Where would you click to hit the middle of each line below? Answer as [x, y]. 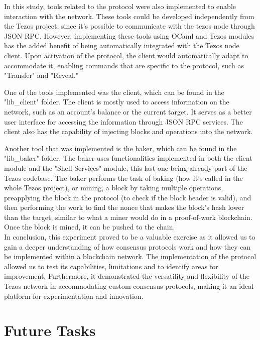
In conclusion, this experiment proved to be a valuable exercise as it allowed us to [130, 237]
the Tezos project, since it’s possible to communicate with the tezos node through [129, 26]
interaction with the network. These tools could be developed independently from [129, 16]
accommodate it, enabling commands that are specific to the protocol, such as [124, 65]
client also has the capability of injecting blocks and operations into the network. [128, 131]
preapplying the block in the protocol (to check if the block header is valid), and [128, 197]
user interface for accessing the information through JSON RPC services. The [123, 121]
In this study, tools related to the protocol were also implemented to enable [120, 6]
